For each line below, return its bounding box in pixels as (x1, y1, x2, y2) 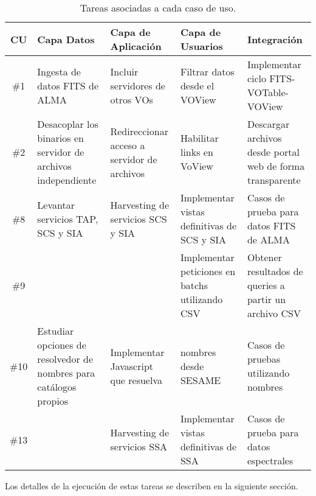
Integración (247, 32, 303, 46)
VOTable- (247, 85, 289, 99)
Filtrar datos (180, 64, 235, 79)
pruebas (247, 352, 281, 366)
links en (180, 145, 213, 159)
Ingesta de (37, 64, 81, 79)
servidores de (110, 78, 165, 93)
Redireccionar (110, 124, 168, 138)
